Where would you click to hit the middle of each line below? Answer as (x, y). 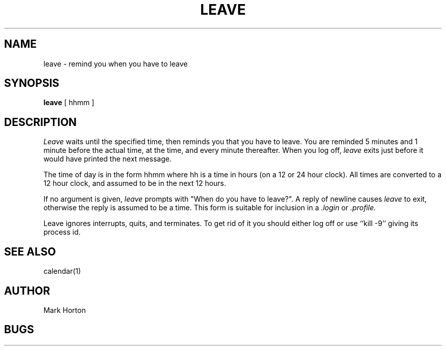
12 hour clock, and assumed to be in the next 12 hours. (135, 183)
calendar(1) (62, 271)
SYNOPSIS (32, 83)
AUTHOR (27, 291)
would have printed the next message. (107, 159)
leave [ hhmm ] (69, 103)
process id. (62, 232)
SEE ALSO (30, 251)
